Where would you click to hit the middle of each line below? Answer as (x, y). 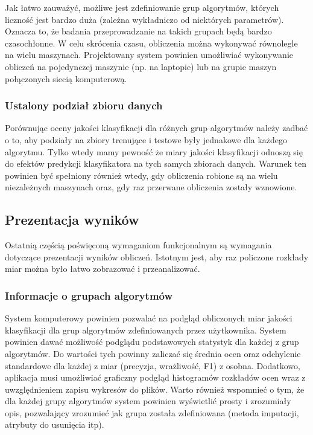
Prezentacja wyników (72, 220)
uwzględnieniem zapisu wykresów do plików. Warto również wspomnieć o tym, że (155, 389)
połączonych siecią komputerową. (66, 78)
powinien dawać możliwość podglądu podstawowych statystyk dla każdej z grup (152, 342)
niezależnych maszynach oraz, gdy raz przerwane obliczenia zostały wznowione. (151, 187)
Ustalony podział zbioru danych (84, 105)
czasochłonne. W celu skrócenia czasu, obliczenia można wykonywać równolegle (151, 43)
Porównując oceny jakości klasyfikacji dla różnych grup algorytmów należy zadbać (156, 128)
